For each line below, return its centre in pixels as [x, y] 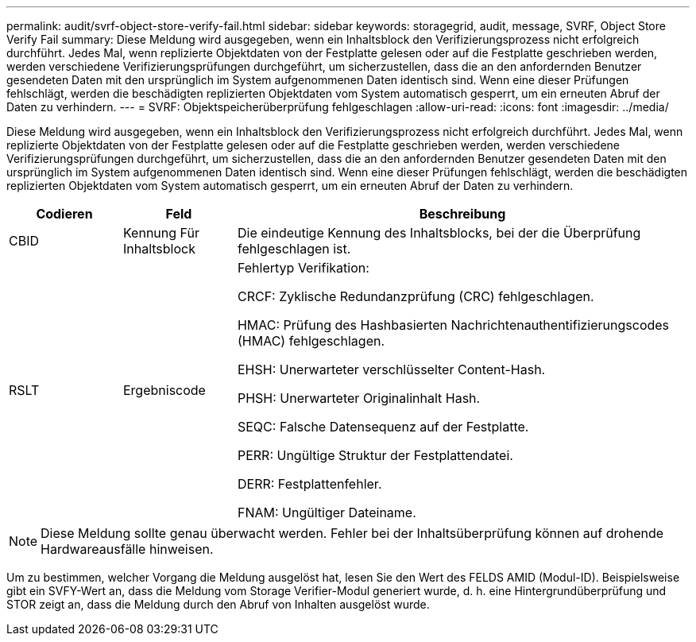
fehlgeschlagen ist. [294, 249]
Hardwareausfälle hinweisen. [127, 549]
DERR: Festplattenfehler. [309, 484]
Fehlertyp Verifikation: [303, 268]
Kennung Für [161, 233]
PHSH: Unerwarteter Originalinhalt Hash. [359, 398]
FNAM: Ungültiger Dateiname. [327, 512]
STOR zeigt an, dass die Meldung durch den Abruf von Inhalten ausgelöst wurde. [218, 604]
